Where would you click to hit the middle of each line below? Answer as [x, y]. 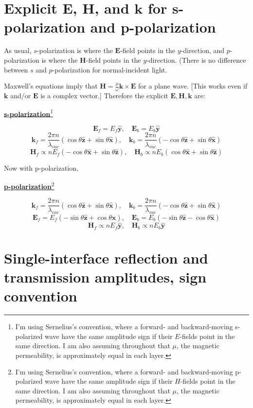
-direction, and [203, 50]
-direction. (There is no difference [196, 60]
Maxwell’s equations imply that [51, 86]
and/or [21, 95]
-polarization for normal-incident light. [110, 69]
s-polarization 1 [29, 113]
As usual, [18, 50]
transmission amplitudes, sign [105, 277]
